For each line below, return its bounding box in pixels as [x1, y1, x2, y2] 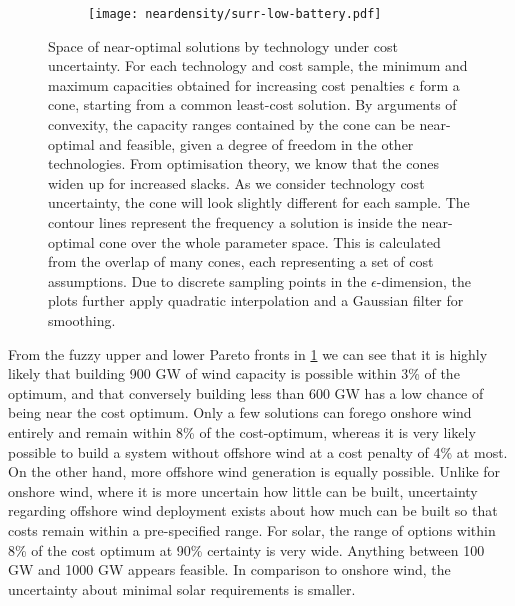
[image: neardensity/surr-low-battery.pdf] [88, 7, 382, 21]
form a [419, 74, 460, 95]
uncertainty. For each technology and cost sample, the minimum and [48, 55, 468, 76]
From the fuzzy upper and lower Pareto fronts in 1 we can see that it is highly [8, 343, 488, 364]
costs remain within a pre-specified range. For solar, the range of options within [8, 519, 496, 540]
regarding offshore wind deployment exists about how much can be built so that [8, 500, 498, 521]
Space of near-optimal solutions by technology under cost [48, 35, 398, 56]
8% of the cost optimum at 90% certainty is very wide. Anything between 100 [8, 539, 485, 560]
